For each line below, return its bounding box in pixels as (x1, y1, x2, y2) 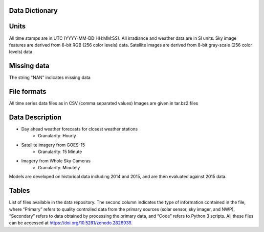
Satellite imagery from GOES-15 (21, 142, 85, 148)
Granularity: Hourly (38, 133, 76, 139)
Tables (9, 186, 30, 195)
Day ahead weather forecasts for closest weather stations (21, 126, 138, 132)
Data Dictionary (9, 6, 58, 15)
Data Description (9, 113, 62, 121)
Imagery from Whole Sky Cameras (21, 157, 91, 164)
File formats (9, 87, 46, 96)
